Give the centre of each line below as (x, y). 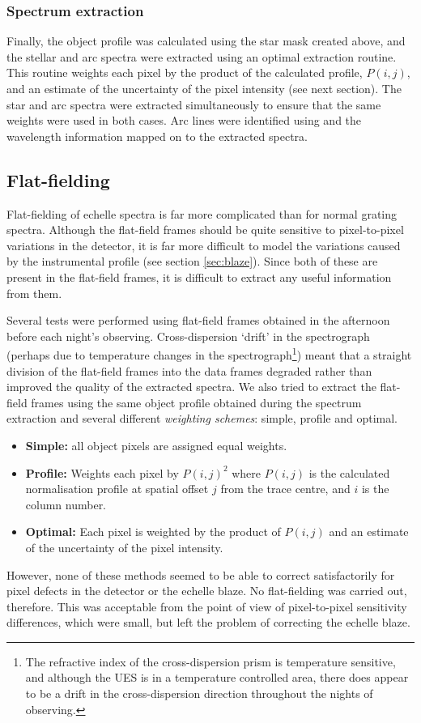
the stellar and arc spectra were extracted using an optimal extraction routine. (202, 56)
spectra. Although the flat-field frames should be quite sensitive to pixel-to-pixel (205, 230)
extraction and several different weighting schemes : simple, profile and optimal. (202, 418)
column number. (66, 504)
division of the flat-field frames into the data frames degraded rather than (189, 370)
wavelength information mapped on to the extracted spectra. (157, 136)
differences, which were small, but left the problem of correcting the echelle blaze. (208, 622)
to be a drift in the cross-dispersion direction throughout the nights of (199, 693)
